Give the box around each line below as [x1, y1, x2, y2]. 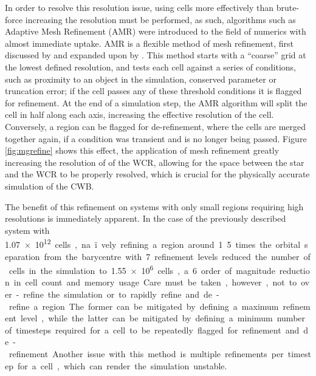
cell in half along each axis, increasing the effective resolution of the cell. [5, 108, 274, 121]
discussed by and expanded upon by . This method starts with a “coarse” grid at [5, 49, 306, 61]
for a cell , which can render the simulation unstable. [17, 359, 227, 372]
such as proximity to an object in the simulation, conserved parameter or [5, 72, 276, 85]
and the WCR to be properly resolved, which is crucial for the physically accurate [5, 168, 310, 180]
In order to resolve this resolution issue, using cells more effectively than [5, 1, 274, 13]
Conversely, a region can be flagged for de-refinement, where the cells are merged [5, 120, 306, 132]
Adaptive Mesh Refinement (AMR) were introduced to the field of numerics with [5, 25, 306, 38]
